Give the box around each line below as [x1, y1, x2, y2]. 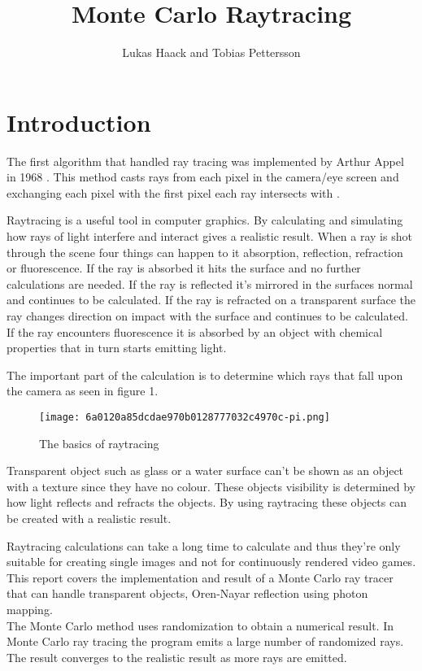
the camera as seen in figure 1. [7, 382, 159, 399]
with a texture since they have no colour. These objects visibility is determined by [7, 477, 415, 495]
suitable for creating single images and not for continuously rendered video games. [7, 553, 416, 570]
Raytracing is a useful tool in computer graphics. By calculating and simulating [7, 211, 403, 229]
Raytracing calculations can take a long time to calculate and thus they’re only [7, 537, 401, 554]
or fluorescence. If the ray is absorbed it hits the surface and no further [7, 259, 361, 277]
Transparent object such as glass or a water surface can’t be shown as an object [7, 462, 404, 479]
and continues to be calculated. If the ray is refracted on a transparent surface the [7, 291, 415, 308]
